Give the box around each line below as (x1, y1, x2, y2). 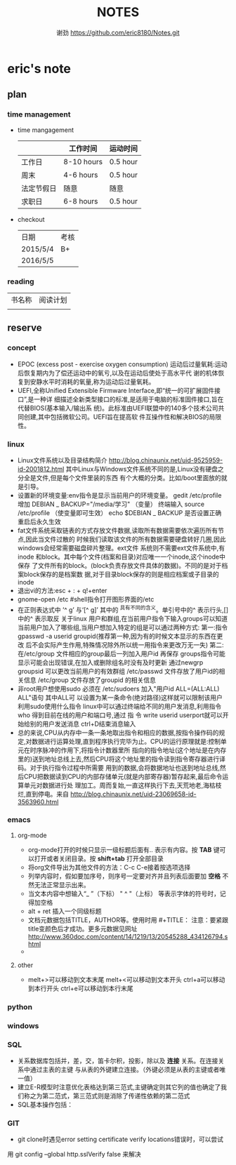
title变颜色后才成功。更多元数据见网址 (27, 924, 138, 933)
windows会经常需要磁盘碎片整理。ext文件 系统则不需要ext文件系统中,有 (17, 543, 225, 552)
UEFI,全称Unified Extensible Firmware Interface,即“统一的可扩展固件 (17, 386, 215, 394)
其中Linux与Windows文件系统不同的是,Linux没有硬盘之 (65, 465, 225, 473)
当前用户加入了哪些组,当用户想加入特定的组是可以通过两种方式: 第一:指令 (17, 623, 228, 632)
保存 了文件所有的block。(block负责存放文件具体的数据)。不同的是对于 (17, 561, 223, 569)
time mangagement (17, 126, 74, 134)
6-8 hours (63, 196, 98, 206)
